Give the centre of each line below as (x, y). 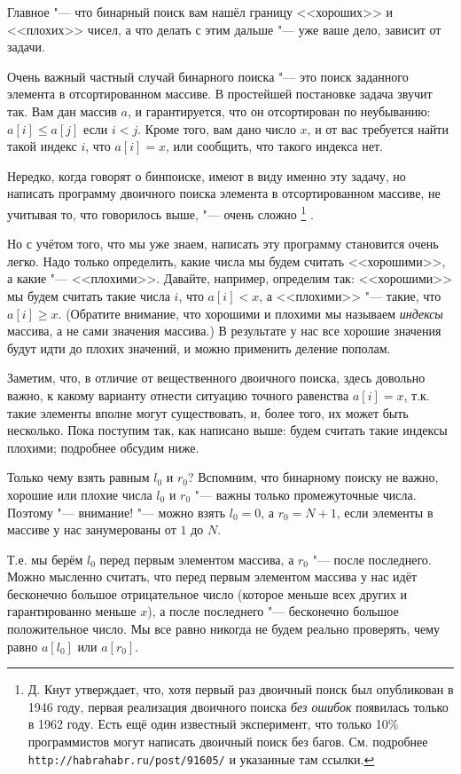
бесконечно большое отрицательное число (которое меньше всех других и (207, 593)
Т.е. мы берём (45, 559)
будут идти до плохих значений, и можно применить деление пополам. (199, 348)
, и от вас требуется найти (378, 128)
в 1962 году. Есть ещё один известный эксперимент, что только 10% (213, 724)
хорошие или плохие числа (80, 494)
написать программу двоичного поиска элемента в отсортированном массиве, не (224, 193)
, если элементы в (385, 512)
